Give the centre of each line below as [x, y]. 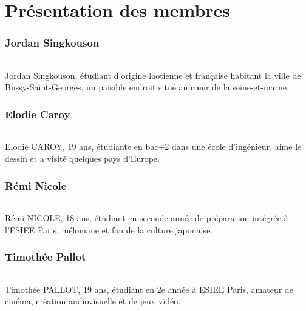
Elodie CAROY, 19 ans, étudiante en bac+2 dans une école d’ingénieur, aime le [153, 146]
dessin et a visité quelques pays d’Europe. [82, 159]
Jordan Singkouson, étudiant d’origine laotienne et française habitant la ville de [153, 75]
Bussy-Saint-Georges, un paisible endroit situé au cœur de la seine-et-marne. [147, 87]
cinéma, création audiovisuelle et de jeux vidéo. [93, 301]
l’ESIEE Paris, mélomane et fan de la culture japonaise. [109, 229]
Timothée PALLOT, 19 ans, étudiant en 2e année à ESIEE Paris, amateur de [149, 289]
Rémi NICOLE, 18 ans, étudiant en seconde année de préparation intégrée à [147, 218]
